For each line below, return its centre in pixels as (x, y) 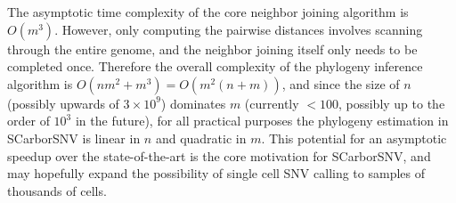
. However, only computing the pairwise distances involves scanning (239, 29)
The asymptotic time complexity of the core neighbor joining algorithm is (208, 12)
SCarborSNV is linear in (74, 138)
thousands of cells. (57, 190)
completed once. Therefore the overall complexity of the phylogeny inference (215, 66)
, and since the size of (341, 83)
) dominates (193, 103)
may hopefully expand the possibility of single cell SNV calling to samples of (216, 173)
